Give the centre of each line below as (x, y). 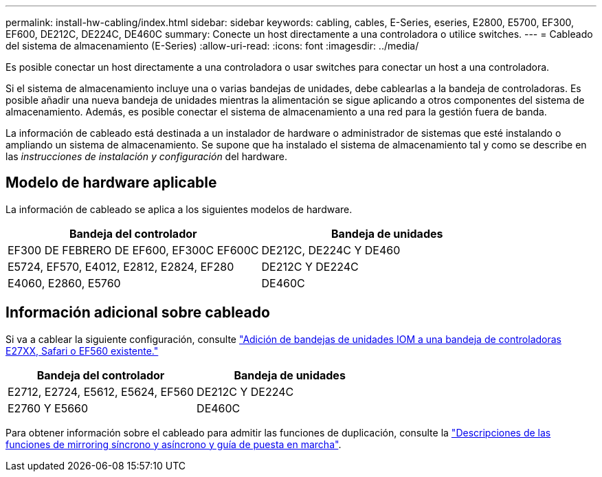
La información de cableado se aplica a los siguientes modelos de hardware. (179, 209)
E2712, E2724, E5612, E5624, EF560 (101, 391)
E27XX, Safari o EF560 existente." (82, 351)
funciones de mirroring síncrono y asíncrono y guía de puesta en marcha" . (174, 444)
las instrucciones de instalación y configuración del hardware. (146, 156)
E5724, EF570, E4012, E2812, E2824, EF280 (121, 266)
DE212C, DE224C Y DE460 (331, 250)
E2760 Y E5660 (48, 408)
